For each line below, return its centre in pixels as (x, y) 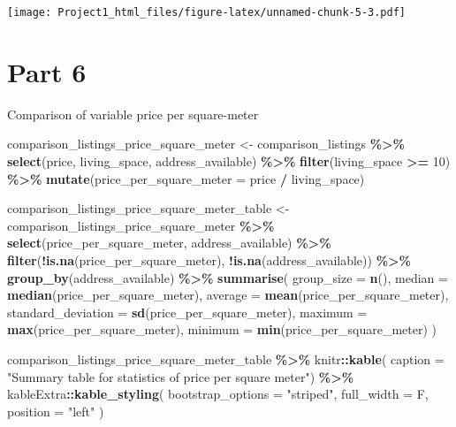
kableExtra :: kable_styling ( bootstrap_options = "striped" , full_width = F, (218, 394)
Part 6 (47, 71)
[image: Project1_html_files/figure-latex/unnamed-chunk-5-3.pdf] (207, 12)
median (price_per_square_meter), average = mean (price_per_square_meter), (228, 295)
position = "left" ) (56, 411)
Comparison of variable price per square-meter (133, 114)
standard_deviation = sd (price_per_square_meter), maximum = (187, 312)
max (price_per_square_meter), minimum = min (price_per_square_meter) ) (222, 329)
